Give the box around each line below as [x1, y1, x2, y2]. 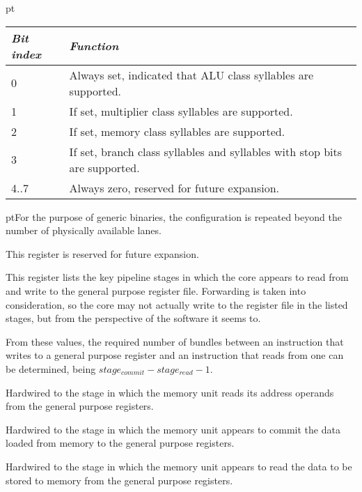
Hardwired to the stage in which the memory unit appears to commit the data [6, 422, 340, 436]
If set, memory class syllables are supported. [69, 123, 285, 139]
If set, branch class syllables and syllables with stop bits [69, 143, 343, 160]
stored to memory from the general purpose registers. [6, 472, 233, 487]
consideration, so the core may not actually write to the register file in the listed [6, 297, 348, 312]
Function [69, 38, 119, 54]
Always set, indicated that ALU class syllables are [69, 66, 314, 83]
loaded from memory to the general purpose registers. [6, 436, 235, 450]
